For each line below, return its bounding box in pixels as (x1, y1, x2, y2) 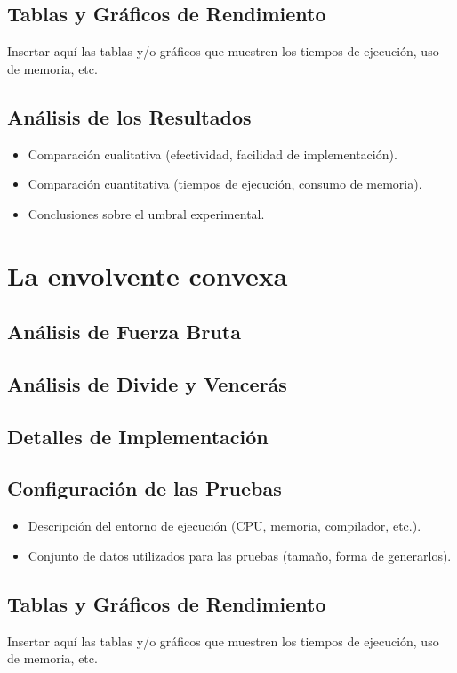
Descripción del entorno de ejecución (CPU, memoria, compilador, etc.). (28, 516, 421, 535)
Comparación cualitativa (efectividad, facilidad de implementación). (28, 144, 397, 163)
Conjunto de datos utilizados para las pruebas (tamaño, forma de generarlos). (28, 546, 452, 564)
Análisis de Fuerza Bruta (7, 318, 241, 345)
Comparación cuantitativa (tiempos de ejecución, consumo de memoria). (28, 174, 422, 193)
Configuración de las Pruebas (7, 474, 282, 502)
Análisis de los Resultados (7, 102, 252, 130)
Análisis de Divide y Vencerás (7, 369, 287, 397)
